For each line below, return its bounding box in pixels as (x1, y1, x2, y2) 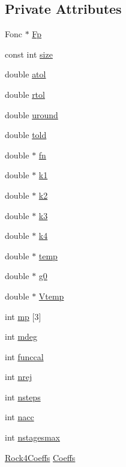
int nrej (5, 370, 32, 383)
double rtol (5, 88, 45, 100)
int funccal (5, 350, 44, 363)
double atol (5, 68, 46, 80)
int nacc (5, 411, 34, 423)
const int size (5, 47, 53, 60)
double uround (5, 108, 58, 121)
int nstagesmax (5, 431, 60, 444)
